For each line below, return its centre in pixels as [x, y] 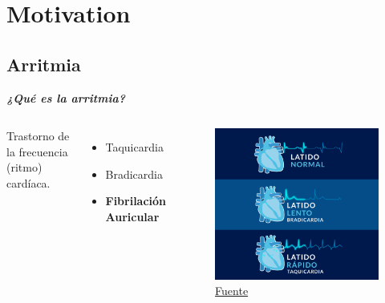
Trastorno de [38, 136]
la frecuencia [37, 151]
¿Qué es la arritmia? [66, 97]
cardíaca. [28, 182]
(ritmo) [24, 167]
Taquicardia [134, 147]
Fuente [232, 291]
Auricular [132, 216]
